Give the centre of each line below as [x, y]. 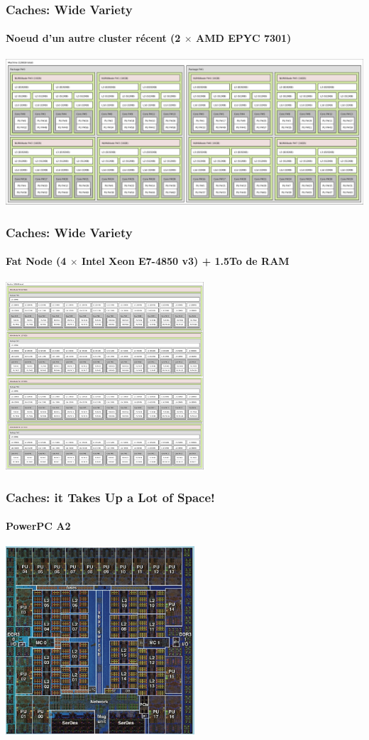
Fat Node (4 [36, 261]
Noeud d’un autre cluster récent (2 [93, 38]
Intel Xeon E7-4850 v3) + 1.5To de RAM [185, 261]
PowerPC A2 [38, 526]
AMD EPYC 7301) [243, 38]
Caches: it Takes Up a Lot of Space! [110, 497]
